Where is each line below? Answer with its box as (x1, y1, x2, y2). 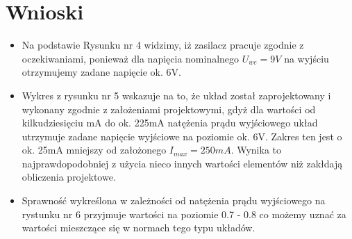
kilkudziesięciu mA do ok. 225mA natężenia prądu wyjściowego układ (22, 115, 318, 130)
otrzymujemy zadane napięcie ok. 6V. (22, 65, 181, 79)
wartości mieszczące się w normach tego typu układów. (22, 220, 255, 235)
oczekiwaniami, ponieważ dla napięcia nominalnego (22, 51, 240, 65)
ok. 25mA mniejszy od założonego (22, 142, 167, 157)
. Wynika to (231, 142, 281, 157)
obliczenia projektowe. (22, 170, 116, 184)
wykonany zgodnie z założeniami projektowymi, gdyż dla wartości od (22, 101, 316, 116)
